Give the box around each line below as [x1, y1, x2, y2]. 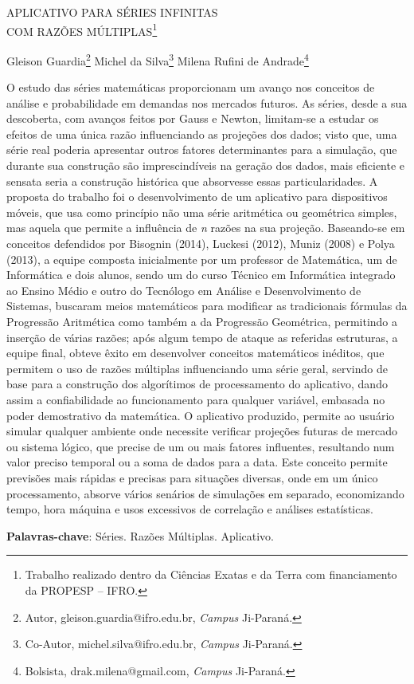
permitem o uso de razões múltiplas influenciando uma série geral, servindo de [6, 360, 388, 376]
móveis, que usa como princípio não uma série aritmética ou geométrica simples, [6, 203, 397, 220]
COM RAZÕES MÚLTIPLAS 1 [6, 20, 158, 39]
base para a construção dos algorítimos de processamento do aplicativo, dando [6, 375, 388, 392]
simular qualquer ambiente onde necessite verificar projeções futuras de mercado [6, 423, 398, 439]
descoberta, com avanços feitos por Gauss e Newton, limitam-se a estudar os [6, 110, 379, 127]
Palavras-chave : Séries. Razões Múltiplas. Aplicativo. [6, 527, 275, 544]
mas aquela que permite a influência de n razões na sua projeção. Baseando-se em [6, 219, 405, 236]
